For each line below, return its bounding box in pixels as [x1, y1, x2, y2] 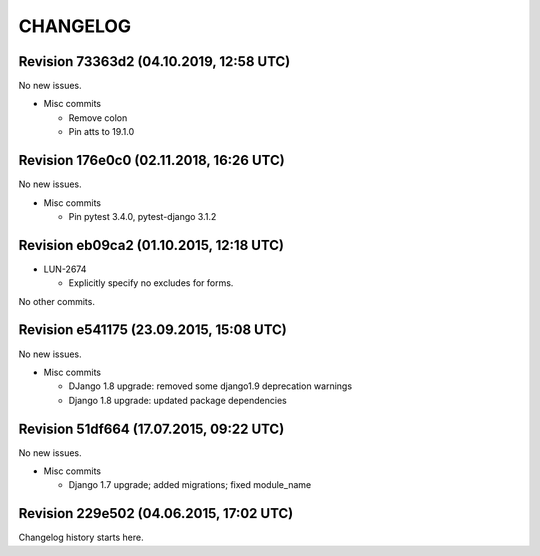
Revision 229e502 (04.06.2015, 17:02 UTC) [18, 505, 294, 522]
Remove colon [68, 111, 128, 124]
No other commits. [18, 295, 95, 307]
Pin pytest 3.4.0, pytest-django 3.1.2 [68, 210, 217, 222]
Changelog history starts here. [18, 531, 144, 544]
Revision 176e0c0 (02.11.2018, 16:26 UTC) [18, 152, 285, 169]
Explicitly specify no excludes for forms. [68, 277, 234, 289]
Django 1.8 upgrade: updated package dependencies [68, 394, 287, 406]
